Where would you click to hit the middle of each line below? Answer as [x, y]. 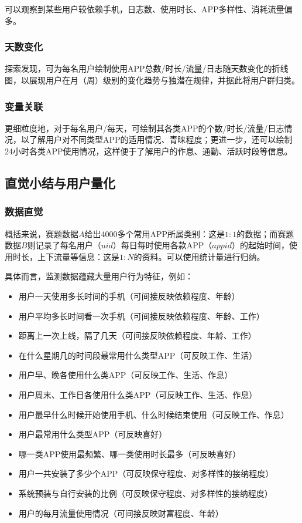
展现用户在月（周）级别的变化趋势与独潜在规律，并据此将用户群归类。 [164, 80]
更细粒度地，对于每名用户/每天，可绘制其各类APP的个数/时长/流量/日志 [145, 128]
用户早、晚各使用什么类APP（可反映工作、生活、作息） [126, 375]
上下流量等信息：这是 [78, 256]
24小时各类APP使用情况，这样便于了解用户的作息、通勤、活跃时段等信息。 [149, 151]
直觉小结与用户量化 [60, 182]
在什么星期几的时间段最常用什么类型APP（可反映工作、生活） [138, 355]
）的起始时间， [260, 245]
